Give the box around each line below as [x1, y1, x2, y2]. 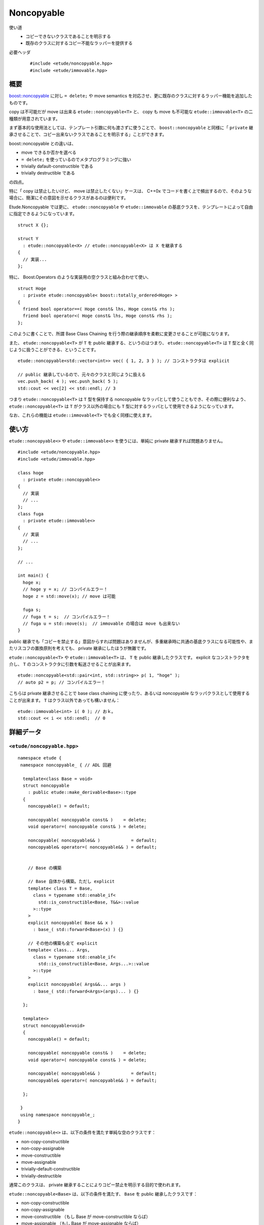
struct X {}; [18, 222, 49, 228]
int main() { [18, 573, 49, 578]
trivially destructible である [21, 170, 75, 176]
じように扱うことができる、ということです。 [9, 346, 99, 352]
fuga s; [22, 607, 41, 612]
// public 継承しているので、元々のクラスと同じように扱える [18, 372, 146, 377]
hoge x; [22, 580, 41, 585]
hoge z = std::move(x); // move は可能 [22, 593, 116, 599]
